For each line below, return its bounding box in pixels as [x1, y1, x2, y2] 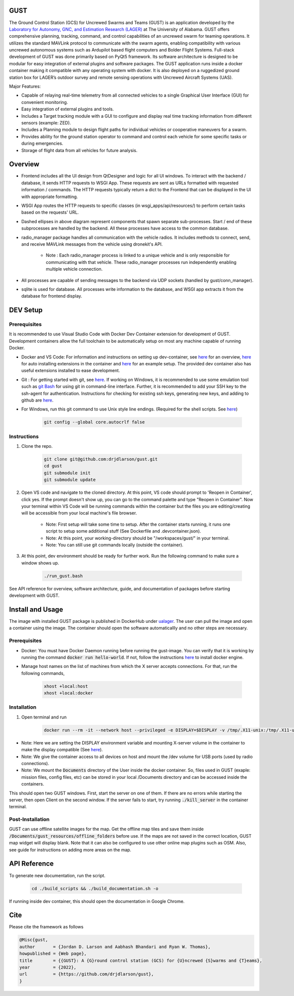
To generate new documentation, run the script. [9, 872, 105, 878]
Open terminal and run [21, 714, 67, 720]
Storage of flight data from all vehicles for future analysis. [21, 147, 138, 153]
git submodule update [44, 477, 96, 483]
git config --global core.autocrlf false [44, 419, 145, 425]
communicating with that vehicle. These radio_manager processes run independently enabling [46, 259, 237, 265]
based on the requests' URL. [21, 209, 79, 215]
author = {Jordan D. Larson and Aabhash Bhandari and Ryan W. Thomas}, [19, 944, 211, 949]
